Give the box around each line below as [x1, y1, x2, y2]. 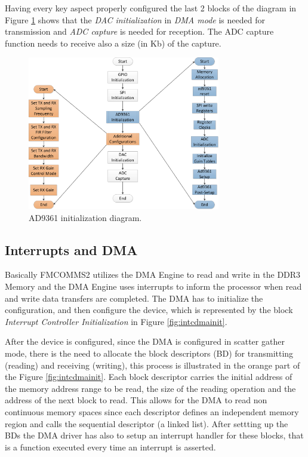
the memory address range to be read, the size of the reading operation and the [5, 382, 296, 394]
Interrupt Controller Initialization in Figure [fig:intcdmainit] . [5, 315, 227, 327]
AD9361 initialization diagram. [29, 211, 142, 223]
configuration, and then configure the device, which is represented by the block [5, 303, 293, 316]
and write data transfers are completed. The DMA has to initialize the [5, 292, 263, 304]
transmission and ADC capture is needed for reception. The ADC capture [5, 25, 274, 38]
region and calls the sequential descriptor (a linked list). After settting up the [5, 417, 288, 430]
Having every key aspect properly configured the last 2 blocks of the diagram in [5, 2, 297, 14]
